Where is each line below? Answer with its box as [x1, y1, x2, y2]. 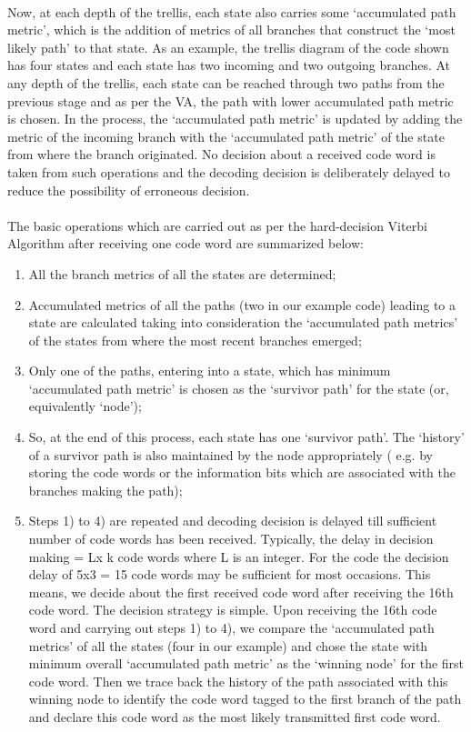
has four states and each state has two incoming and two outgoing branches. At [7, 55, 451, 75]
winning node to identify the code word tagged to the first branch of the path [28, 689, 462, 708]
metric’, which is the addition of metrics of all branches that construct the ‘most [7, 20, 456, 39]
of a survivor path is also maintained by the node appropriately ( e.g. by [28, 445, 433, 464]
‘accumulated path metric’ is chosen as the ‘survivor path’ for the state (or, [28, 378, 449, 397]
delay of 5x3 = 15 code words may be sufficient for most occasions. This [28, 565, 431, 584]
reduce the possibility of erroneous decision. [7, 180, 250, 199]
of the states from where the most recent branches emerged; [28, 330, 362, 349]
